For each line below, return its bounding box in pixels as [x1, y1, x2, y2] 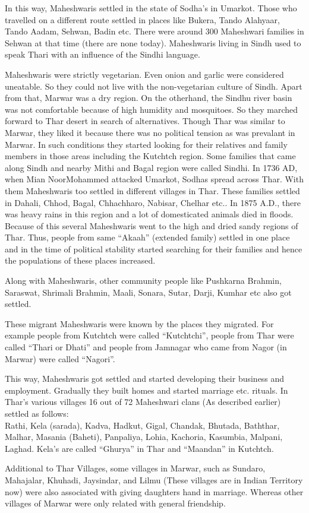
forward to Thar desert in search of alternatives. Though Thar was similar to [5, 115, 285, 127]
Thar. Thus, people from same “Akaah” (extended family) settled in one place [5, 231, 290, 243]
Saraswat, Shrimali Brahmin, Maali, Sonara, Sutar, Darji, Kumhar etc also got [5, 286, 292, 298]
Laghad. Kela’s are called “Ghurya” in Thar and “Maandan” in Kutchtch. [5, 442, 274, 454]
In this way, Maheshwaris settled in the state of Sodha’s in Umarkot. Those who [5, 2, 297, 14]
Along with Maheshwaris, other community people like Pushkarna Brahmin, [5, 274, 282, 287]
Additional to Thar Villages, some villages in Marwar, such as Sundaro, [5, 462, 266, 474]
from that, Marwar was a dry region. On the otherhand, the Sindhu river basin [5, 91, 292, 104]
